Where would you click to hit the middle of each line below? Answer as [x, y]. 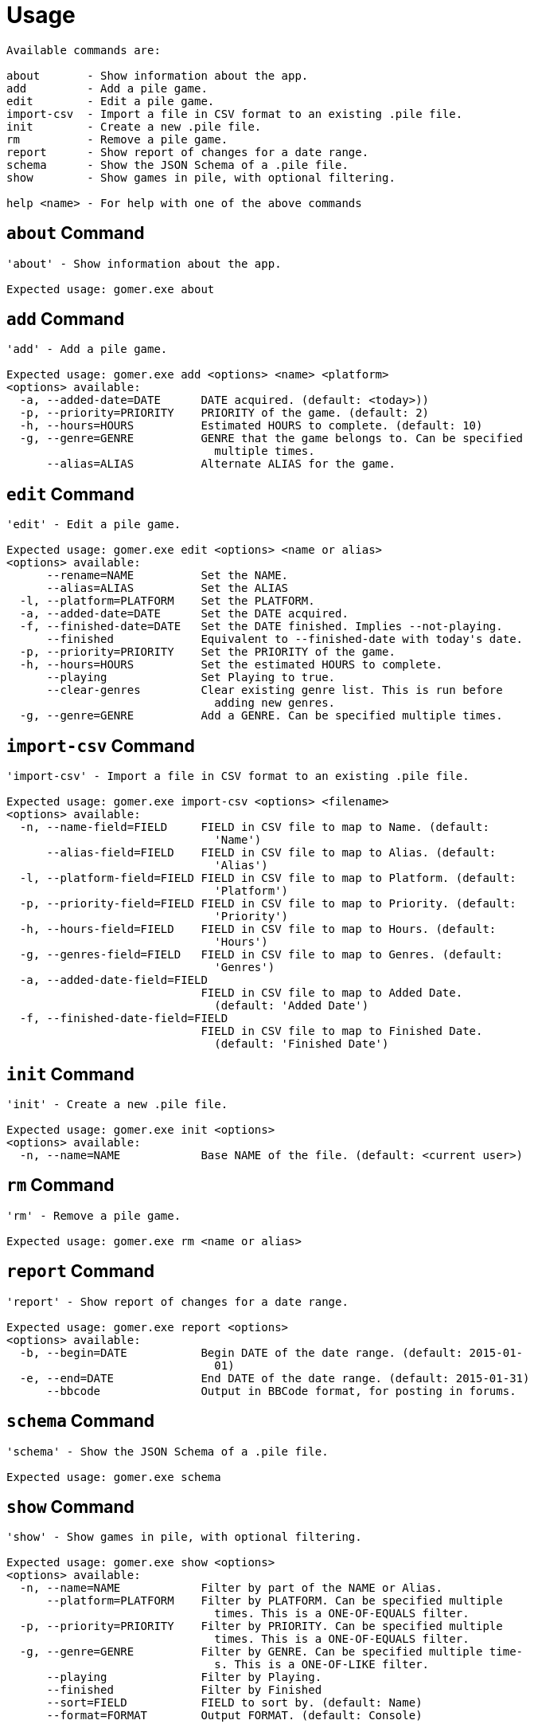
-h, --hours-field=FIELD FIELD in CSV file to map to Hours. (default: [258, 929]
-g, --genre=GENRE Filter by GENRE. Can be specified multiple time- [271, 1652]
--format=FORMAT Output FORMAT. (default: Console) [234, 1716]
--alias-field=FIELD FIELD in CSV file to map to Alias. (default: [271, 853]
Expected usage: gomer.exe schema [114, 1477]
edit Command [70, 494]
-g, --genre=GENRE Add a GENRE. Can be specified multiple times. [261, 716]
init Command [70, 1074]
